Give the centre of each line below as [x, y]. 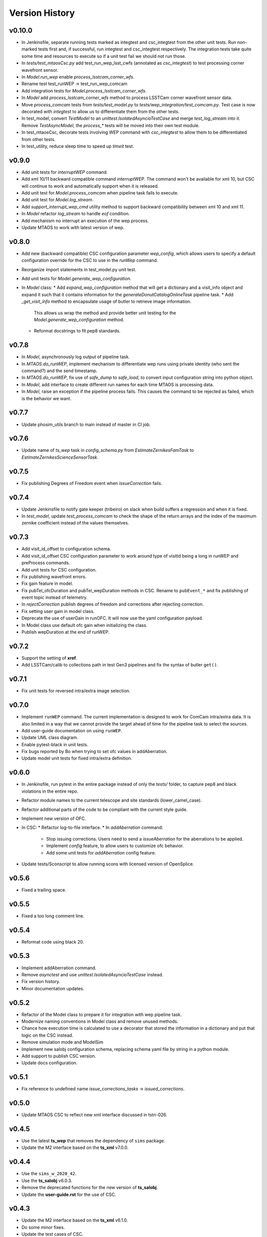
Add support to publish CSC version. [59, 1056]
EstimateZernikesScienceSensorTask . [60, 457]
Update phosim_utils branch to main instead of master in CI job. [86, 424]
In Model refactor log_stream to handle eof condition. [76, 214]
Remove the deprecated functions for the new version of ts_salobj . [90, 1188]
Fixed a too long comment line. [53, 916]
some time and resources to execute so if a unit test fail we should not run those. [104, 56]
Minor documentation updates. [53, 988]
